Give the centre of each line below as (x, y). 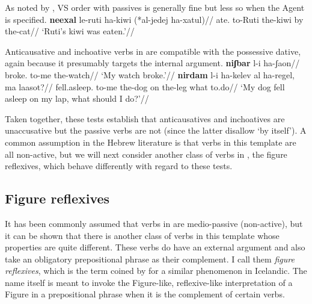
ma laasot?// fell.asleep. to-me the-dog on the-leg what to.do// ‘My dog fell (145, 86)
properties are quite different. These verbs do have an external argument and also (155, 247)
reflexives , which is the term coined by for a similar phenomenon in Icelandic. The (156, 271)
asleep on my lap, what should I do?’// (77, 98)
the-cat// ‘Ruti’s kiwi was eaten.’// (70, 31)
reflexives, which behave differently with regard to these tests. (119, 166)
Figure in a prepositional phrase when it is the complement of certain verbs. (145, 294)
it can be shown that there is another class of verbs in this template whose (142, 235)
